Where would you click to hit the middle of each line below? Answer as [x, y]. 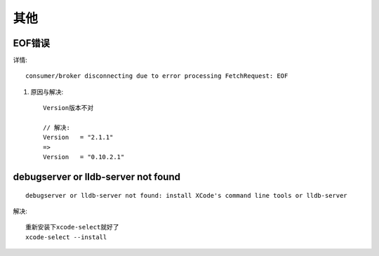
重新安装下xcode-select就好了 [72, 227]
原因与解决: [47, 92]
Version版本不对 [68, 108]
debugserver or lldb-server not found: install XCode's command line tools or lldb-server [186, 195]
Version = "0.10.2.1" [84, 157]
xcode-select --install [66, 237]
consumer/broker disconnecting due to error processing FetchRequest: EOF [157, 76]
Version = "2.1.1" [78, 137]
